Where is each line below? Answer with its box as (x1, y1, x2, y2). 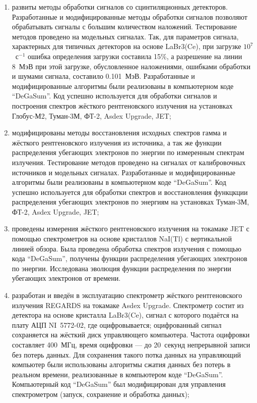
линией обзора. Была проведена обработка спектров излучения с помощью (12, 243, 241, 254)
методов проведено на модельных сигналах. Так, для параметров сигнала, (12, 31, 239, 41)
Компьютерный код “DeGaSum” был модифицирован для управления (12, 379, 226, 389)
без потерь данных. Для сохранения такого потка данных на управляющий (12, 349, 241, 360)
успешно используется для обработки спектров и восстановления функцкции (12, 186, 248, 197)
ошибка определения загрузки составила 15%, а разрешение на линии (27, 51, 242, 61)
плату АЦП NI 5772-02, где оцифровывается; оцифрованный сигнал (12, 319, 222, 330)
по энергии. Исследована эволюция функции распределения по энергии (12, 263, 231, 273)
